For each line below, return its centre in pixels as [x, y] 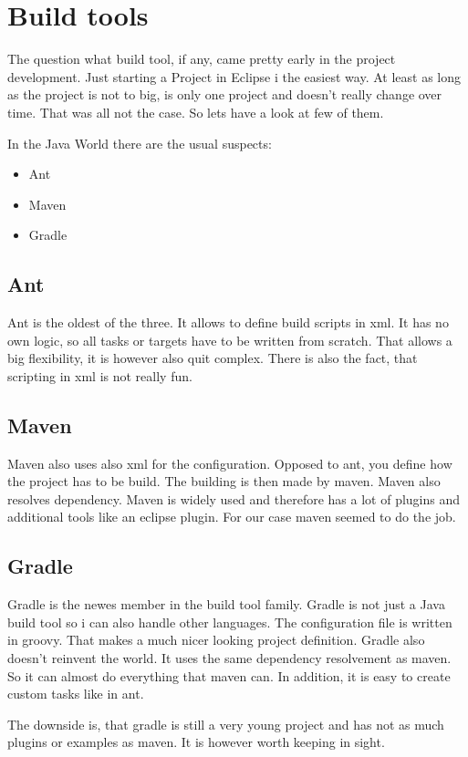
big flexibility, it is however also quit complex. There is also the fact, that [213, 358]
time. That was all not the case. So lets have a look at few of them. [196, 112]
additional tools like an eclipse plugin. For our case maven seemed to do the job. [232, 517]
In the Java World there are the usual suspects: [140, 143]
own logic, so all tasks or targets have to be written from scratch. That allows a [230, 340]
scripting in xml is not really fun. [100, 375]
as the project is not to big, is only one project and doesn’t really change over [225, 94]
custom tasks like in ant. [76, 694]
